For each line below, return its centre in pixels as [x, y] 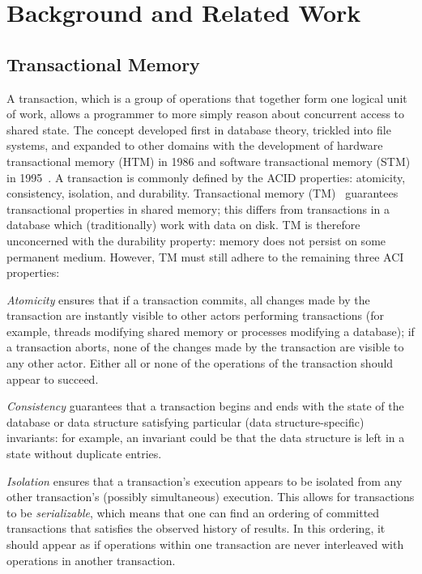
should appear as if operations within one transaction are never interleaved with [205, 544]
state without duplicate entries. [84, 454]
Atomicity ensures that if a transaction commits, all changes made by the [188, 299]
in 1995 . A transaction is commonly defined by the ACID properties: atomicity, [206, 177]
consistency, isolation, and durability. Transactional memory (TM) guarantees [202, 193]
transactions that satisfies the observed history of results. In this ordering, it [196, 528]
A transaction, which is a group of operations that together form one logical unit [207, 98]
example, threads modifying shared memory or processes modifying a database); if [211, 331]
